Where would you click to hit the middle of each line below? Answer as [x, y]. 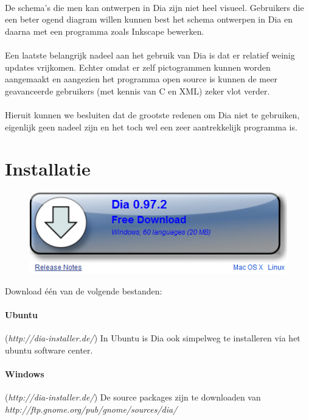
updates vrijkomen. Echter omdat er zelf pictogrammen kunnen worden [138, 67]
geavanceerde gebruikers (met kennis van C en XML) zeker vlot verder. [137, 91]
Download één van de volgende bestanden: [84, 291]
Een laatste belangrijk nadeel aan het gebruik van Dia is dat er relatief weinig [150, 55]
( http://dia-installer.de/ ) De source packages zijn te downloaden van [133, 397]
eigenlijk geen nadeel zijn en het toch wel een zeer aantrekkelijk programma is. [151, 126]
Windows [25, 374]
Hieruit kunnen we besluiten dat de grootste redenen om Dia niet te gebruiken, [152, 114]
